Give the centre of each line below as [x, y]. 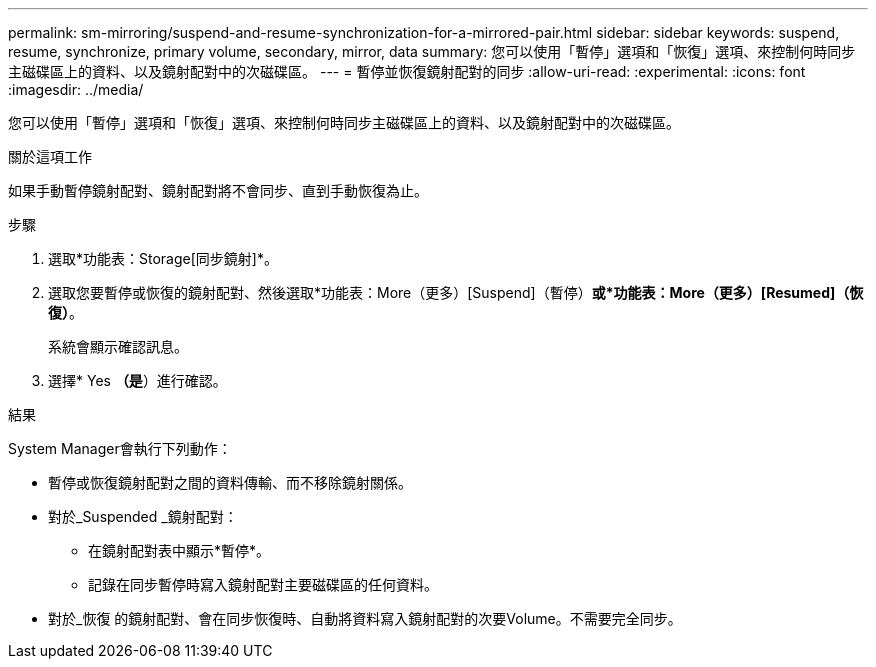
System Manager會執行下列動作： [120, 448]
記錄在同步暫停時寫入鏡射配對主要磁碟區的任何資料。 [263, 584]
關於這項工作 [50, 156]
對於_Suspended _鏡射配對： [143, 516]
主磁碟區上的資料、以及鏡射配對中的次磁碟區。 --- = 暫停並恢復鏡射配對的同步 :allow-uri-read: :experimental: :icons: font [407, 71]
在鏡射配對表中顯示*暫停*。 [179, 550]
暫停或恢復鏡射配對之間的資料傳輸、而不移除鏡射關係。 [230, 482]
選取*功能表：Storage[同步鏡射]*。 [163, 258]
